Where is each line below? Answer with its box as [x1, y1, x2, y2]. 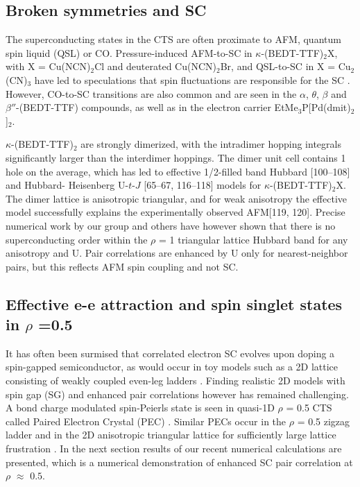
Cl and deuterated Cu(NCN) [94, 59, 217, 74]
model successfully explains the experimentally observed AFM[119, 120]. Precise [6, 205, 345, 219]
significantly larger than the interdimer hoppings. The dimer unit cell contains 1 [6, 150, 346, 164]
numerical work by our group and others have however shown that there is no [6, 218, 336, 232]
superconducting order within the [6, 232, 148, 246]
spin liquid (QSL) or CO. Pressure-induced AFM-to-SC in [6, 45, 252, 60]
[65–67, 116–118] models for [144, 178, 262, 192]
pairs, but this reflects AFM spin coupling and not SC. [6, 259, 239, 273]
